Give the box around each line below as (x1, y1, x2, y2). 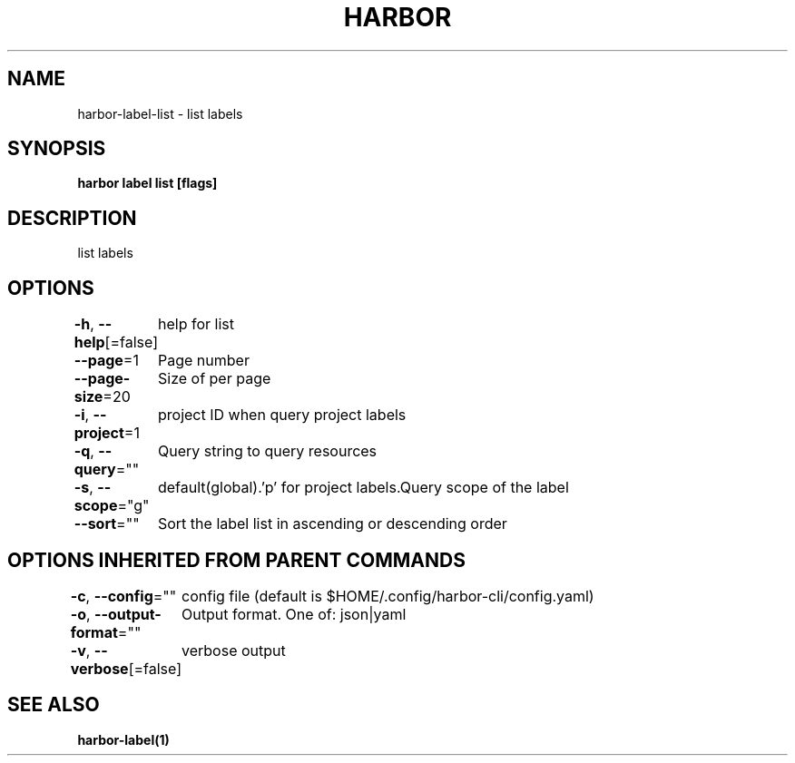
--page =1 (74, 351, 139, 370)
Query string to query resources (157, 442, 378, 461)
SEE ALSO (7, 693, 100, 717)
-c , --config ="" (70, 586, 177, 605)
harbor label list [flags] (77, 175, 218, 191)
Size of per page (157, 369, 271, 388)
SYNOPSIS (7, 137, 106, 161)
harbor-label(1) (77, 731, 170, 748)
